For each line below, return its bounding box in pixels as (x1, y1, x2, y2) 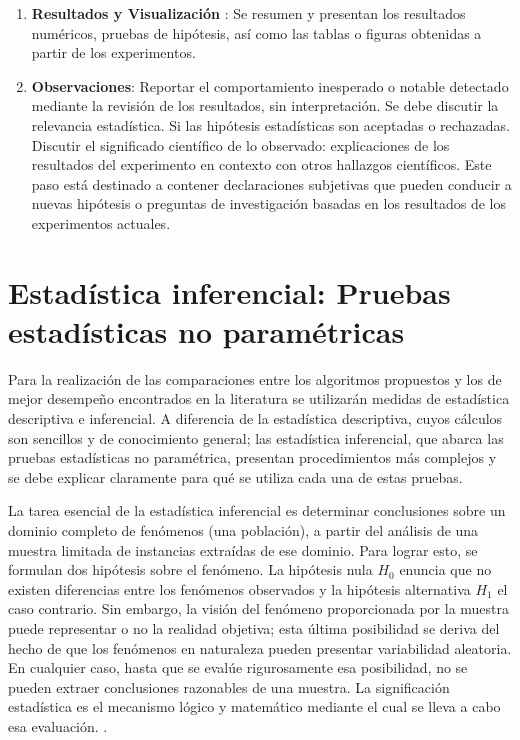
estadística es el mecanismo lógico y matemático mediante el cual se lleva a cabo (8, 696, 501, 717)
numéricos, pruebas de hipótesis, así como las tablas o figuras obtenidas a (31, 22, 482, 43)
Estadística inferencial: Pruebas (8, 271, 451, 312)
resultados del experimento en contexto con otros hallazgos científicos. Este (31, 154, 492, 175)
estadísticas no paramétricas (8, 310, 405, 351)
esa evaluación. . (8, 715, 108, 736)
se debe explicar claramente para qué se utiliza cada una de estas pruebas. (8, 466, 463, 487)
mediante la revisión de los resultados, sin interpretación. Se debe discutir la (31, 95, 499, 116)
